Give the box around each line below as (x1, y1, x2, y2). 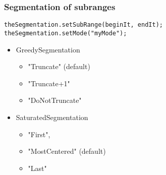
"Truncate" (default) (28, 61, 90, 72)
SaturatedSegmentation (16, 111, 88, 122)
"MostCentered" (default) (28, 146, 106, 156)
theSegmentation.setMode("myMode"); (4, 29, 127, 37)
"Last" (28, 162, 47, 173)
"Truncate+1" (28, 78, 70, 88)
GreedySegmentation (16, 44, 80, 54)
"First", (28, 129, 50, 139)
